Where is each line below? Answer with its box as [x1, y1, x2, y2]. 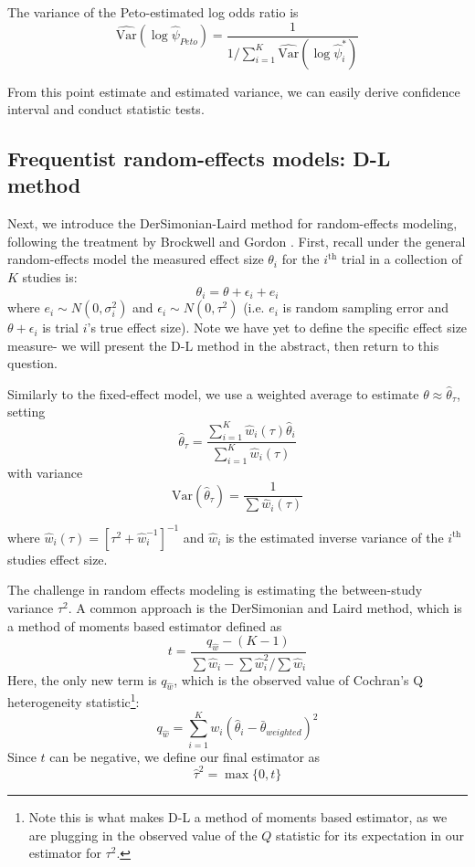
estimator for [28, 843, 101, 862]
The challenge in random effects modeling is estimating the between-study [7, 580, 423, 599]
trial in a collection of [341, 249, 462, 269]
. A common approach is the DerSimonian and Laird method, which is [68, 597, 462, 617]
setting [7, 402, 46, 421]
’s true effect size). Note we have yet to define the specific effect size [87, 318, 468, 337]
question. [7, 354, 58, 373]
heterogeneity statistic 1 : [7, 690, 140, 711]
